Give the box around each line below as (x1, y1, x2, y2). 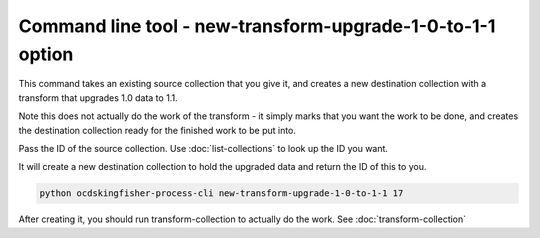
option (18, 43, 74, 65)
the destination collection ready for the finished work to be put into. (18, 124, 297, 136)
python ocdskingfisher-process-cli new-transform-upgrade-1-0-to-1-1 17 (39, 188, 404, 199)
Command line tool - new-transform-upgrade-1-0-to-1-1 (18, 15, 496, 37)
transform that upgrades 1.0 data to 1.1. (18, 91, 179, 104)
